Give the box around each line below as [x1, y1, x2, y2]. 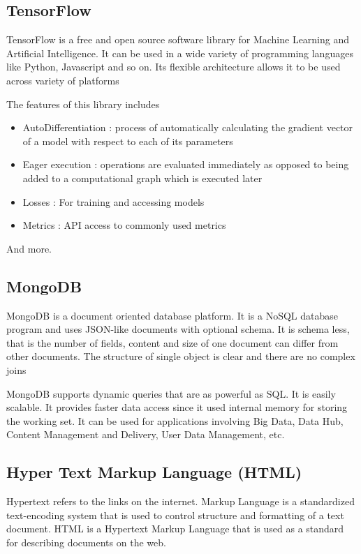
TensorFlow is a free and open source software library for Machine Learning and [6, 32, 350, 47]
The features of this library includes [6, 96, 160, 111]
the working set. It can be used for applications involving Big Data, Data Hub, [6, 413, 344, 428]
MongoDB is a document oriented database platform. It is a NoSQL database [6, 308, 339, 322]
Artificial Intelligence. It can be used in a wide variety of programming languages [6, 45, 353, 60]
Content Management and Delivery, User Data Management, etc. [6, 427, 285, 442]
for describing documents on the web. [6, 534, 166, 549]
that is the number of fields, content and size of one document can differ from [6, 335, 339, 350]
